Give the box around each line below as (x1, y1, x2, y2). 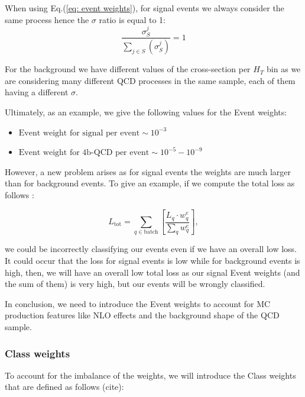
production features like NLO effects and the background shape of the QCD (5, 309, 280, 321)
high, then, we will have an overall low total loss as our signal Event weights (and (5, 266, 300, 278)
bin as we (267, 63, 301, 75)
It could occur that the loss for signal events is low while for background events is (5, 254, 300, 267)
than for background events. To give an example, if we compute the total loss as (5, 177, 295, 189)
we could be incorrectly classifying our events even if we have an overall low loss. (5, 243, 297, 255)
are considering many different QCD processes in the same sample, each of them (5, 74, 296, 86)
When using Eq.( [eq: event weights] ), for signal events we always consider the (5, 2, 284, 14)
